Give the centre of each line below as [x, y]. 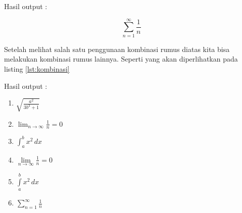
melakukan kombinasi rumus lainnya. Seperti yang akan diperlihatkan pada [121, 59]
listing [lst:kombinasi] [37, 68]
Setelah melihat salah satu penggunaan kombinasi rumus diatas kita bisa [117, 49]
